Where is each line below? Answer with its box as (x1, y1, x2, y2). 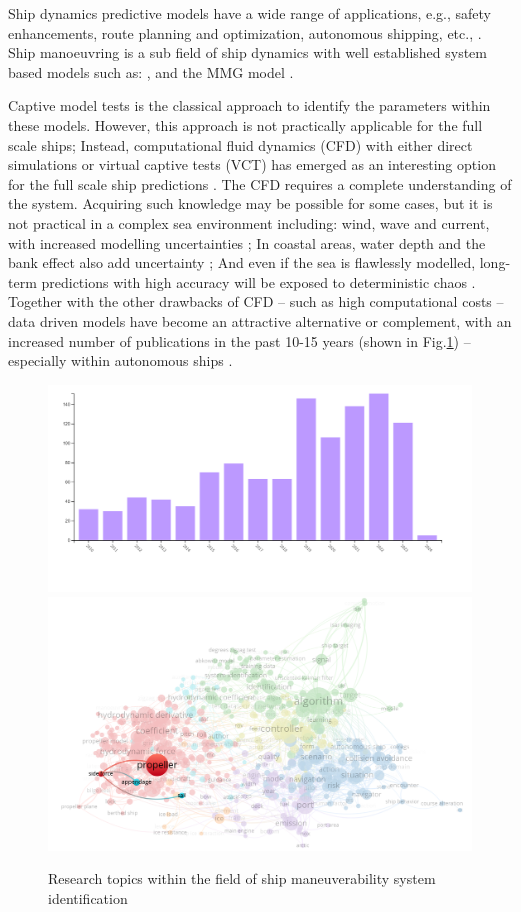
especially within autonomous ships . (8, 350, 233, 371)
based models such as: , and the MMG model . (8, 61, 294, 82)
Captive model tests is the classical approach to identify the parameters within (8, 95, 491, 116)
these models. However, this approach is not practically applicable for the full (8, 114, 483, 135)
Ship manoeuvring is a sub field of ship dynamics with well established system (8, 42, 487, 63)
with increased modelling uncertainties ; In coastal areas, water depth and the (8, 232, 486, 253)
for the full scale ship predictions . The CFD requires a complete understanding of (8, 173, 512, 194)
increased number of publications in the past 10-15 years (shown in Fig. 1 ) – (8, 330, 471, 351)
